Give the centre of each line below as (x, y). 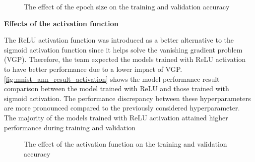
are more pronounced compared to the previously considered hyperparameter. (122, 108)
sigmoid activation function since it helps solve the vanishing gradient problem (123, 49)
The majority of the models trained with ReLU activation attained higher (116, 117)
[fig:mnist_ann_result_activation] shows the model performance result (112, 79)
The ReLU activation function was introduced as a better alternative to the (119, 40)
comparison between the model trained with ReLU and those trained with (117, 88)
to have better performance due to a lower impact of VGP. (93, 69)
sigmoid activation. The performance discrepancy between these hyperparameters (127, 98)
